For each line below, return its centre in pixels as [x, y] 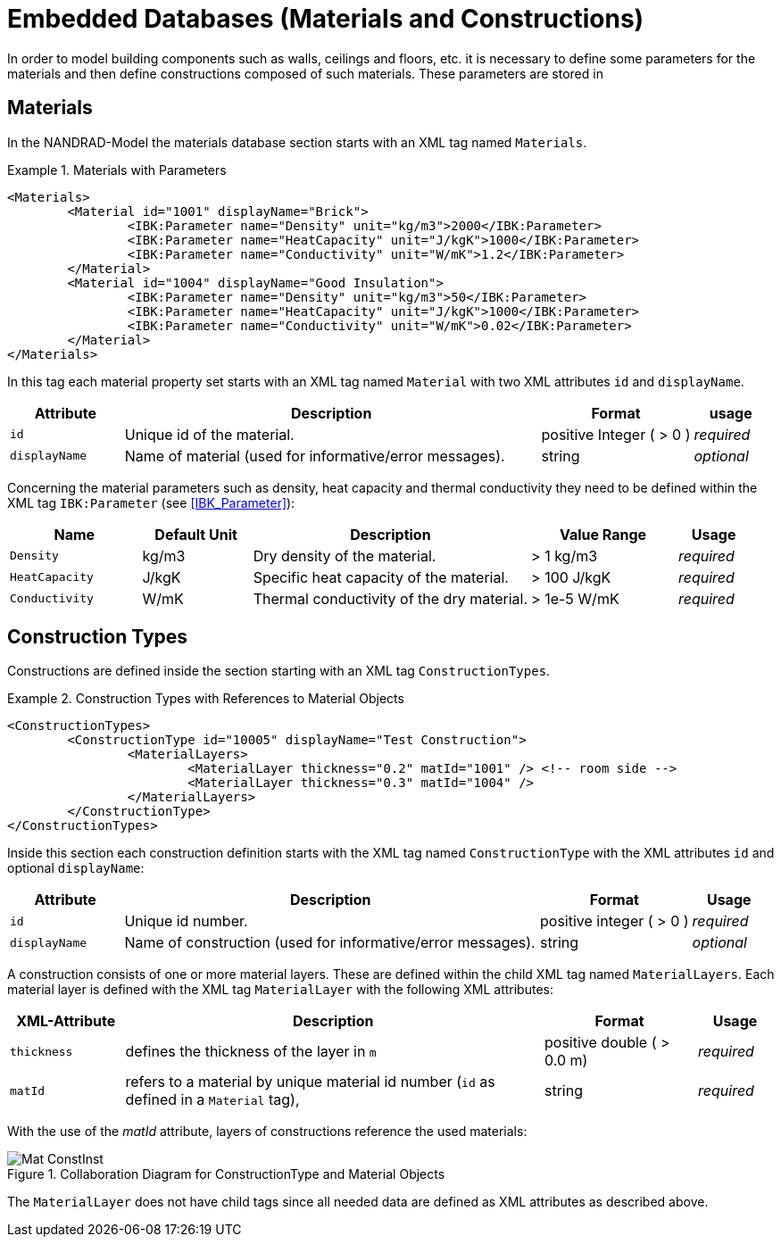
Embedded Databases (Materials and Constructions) [326, 19]
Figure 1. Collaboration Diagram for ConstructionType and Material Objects [226, 1174]
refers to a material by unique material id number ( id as [310, 1082]
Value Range [603, 534]
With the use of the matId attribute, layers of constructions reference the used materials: [267, 1132]
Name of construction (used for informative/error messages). [330, 943]
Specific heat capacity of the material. [381, 577]
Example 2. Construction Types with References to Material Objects [206, 699]
